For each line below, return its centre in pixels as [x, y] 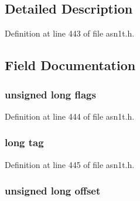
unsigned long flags [50, 94]
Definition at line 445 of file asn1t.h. [70, 164]
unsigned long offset [53, 191]
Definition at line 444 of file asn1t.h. [70, 116]
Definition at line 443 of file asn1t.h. [70, 33]
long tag [24, 142]
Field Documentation [70, 65]
